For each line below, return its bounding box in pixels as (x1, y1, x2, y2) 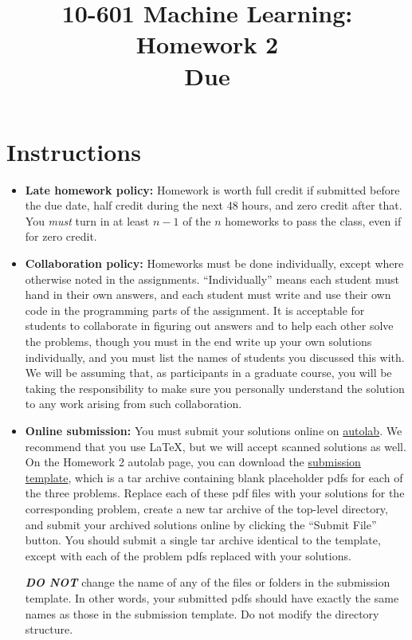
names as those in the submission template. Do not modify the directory (25, 605, 379, 622)
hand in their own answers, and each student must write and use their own (25, 286, 391, 303)
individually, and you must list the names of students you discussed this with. (25, 348, 405, 365)
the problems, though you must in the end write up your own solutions (25, 333, 372, 350)
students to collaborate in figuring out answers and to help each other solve (25, 317, 394, 334)
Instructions (6, 135, 141, 167)
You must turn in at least (25, 212, 150, 229)
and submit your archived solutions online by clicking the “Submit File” (25, 516, 377, 532)
